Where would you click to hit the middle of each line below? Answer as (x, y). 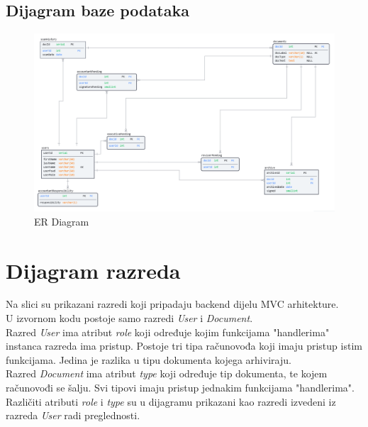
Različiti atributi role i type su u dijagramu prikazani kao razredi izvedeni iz (171, 401)
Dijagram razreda (93, 270)
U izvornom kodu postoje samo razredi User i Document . (129, 318)
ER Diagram (62, 221)
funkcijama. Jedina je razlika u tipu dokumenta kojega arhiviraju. (149, 359)
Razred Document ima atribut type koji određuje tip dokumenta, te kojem (167, 373)
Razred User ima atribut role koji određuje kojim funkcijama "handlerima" (168, 332)
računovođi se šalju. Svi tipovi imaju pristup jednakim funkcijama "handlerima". (180, 387)
